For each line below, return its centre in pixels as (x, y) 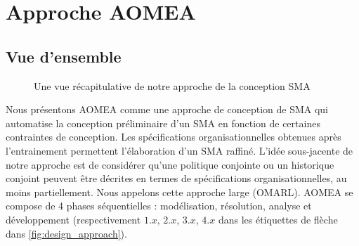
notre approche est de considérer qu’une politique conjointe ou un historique (170, 164)
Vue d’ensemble (64, 56)
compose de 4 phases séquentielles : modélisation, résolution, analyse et (159, 206)
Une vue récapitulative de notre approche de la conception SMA (172, 85)
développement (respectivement (73, 219)
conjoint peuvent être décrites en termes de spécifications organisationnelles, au (176, 178)
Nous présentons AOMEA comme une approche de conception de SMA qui (167, 109)
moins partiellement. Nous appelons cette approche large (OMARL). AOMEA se (179, 192)
